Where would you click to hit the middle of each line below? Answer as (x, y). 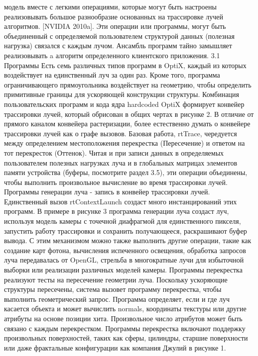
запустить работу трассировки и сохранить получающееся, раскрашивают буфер (126, 230)
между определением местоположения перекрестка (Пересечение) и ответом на (125, 143)
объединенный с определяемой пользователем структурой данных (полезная (119, 36)
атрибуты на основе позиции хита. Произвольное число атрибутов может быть (123, 318)
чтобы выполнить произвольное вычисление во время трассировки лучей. (116, 182)
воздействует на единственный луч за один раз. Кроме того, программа (112, 75)
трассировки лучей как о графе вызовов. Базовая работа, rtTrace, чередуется (121, 133)
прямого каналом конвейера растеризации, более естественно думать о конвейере (127, 124)
